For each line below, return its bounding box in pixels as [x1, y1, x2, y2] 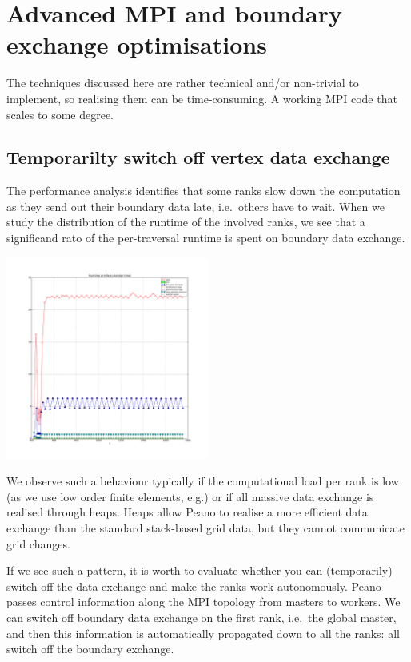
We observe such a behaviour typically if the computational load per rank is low [6, 473, 399, 489]
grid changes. [6, 535, 70, 552]
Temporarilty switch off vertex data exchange [6, 145, 390, 169]
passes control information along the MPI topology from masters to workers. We [6, 593, 401, 610]
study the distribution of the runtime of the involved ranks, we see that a [6, 213, 365, 230]
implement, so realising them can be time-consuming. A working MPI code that [6, 90, 397, 106]
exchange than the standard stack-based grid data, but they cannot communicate [6, 520, 405, 536]
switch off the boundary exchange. [6, 640, 174, 657]
